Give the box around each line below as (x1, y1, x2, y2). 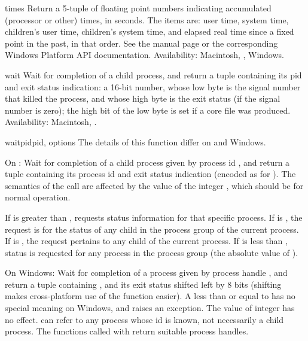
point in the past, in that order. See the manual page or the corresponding (5, 36, 278, 49)
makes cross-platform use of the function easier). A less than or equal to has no (5, 290, 295, 302)
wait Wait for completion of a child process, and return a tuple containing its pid (5, 68, 302, 81)
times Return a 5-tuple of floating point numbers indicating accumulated (5, 2, 272, 14)
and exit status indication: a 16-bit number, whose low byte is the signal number (5, 80, 301, 93)
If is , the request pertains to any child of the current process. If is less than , (5, 235, 288, 247)
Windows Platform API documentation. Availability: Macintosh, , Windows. (5, 48, 284, 61)
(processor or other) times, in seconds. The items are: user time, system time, (5, 13, 289, 26)
